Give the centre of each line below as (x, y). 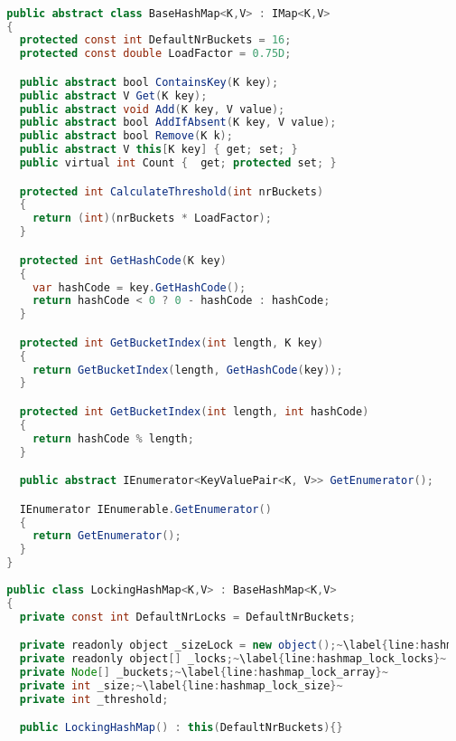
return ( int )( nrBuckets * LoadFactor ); (152, 218)
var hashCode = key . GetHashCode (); (139, 287)
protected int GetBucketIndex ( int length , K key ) (172, 342)
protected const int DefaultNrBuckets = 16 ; (155, 40)
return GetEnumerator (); (107, 536)
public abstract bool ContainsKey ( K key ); (149, 82)
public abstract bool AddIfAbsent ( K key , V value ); (178, 123)
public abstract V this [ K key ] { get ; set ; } (158, 150)
